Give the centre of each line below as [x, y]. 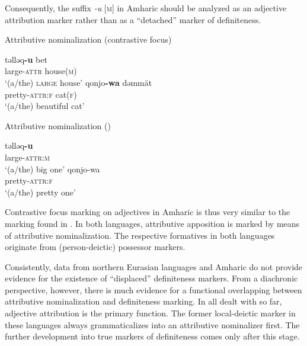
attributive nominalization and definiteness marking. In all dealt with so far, [143, 301]
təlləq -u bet [26, 59]
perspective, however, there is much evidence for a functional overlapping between [153, 289]
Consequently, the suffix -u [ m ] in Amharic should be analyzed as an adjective [146, 8]
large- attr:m [27, 157]
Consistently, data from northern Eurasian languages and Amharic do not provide [154, 266]
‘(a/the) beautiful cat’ [45, 106]
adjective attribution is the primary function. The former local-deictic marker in [150, 313]
